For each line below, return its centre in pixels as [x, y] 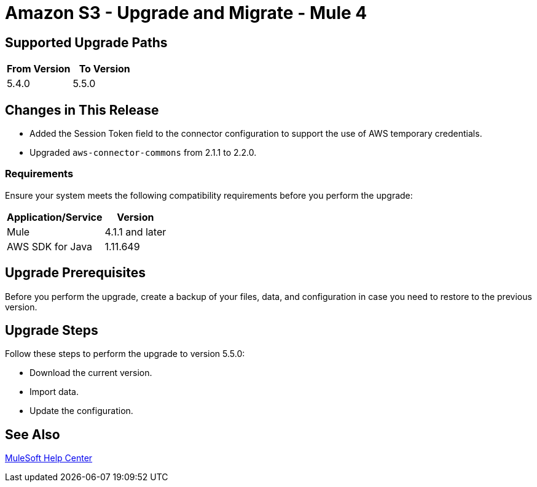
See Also [33, 434]
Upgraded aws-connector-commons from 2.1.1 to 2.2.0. [143, 153]
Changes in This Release [82, 110]
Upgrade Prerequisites [75, 273]
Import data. [54, 392]
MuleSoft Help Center [49, 458]
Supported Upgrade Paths [86, 42]
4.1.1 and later [135, 232]
